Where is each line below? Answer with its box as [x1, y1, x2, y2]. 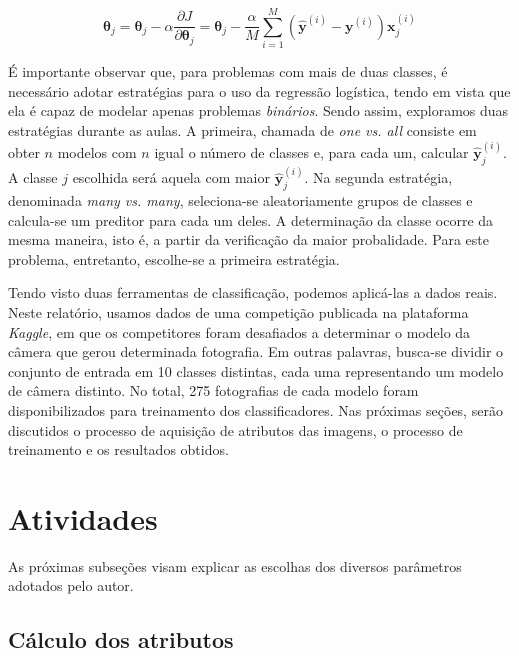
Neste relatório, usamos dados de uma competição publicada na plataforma [8, 301, 469, 322]
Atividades [8, 497, 158, 538]
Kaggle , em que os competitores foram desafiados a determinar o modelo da [8, 321, 471, 342]
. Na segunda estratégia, [304, 167, 453, 188]
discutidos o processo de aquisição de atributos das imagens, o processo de [8, 419, 463, 440]
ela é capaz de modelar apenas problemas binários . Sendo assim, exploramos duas [8, 100, 509, 121]
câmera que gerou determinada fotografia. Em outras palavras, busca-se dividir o [8, 341, 504, 362]
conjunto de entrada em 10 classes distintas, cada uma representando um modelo [8, 360, 504, 381]
